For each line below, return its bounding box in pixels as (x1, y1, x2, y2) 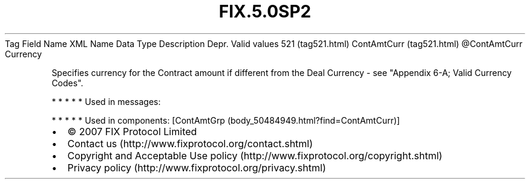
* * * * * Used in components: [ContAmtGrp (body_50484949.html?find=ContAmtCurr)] (51, 115, 400, 125)
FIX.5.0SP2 (218, 1, 312, 22)
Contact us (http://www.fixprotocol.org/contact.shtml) (67, 137, 313, 150)
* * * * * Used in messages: (51, 96, 161, 107)
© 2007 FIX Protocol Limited (67, 125, 197, 138)
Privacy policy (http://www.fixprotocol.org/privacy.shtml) (67, 161, 326, 174)
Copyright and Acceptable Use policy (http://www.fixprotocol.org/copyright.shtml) (67, 149, 443, 162)
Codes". (51, 77, 83, 88)
